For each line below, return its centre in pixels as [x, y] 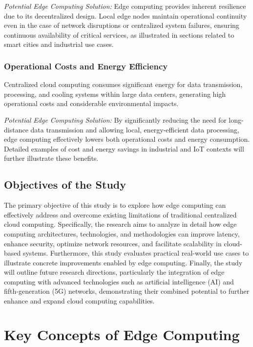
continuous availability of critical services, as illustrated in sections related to [119, 34]
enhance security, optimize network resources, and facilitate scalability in [113, 243]
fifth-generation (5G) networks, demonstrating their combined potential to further [127, 291]
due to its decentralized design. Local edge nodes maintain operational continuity [126, 15]
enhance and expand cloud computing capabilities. [79, 301]
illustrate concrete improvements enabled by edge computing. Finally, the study [123, 262]
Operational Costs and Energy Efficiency [86, 66]
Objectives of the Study [65, 184]
